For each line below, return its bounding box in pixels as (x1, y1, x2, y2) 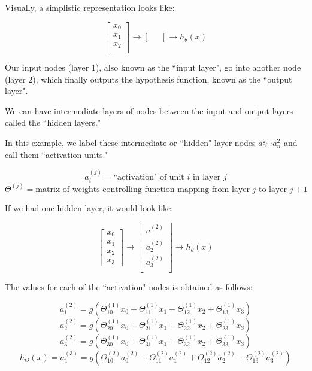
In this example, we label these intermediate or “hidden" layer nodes (5, 136, 256, 149)
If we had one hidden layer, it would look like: (5, 201, 174, 214)
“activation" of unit (113, 173, 184, 182)
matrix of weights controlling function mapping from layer (35, 185, 250, 194)
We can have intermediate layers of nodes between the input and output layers (5, 104, 293, 117)
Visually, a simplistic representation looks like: (5, 1, 175, 13)
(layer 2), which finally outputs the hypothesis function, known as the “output (5, 72, 292, 85)
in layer (192, 173, 221, 182)
